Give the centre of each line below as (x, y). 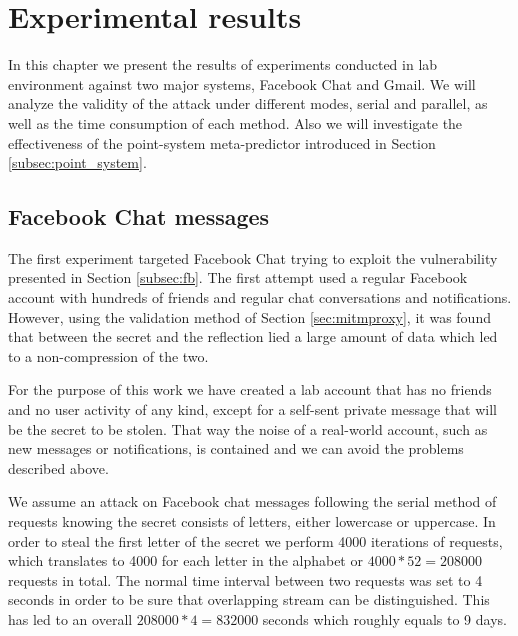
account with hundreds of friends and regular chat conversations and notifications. (260, 297)
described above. (58, 467)
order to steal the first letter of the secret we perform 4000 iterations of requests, (255, 540)
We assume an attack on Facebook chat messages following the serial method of (252, 501)
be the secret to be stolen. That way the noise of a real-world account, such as (248, 428)
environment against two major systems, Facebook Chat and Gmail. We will (242, 83)
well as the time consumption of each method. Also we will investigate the (235, 122)
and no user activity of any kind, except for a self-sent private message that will (252, 409)
